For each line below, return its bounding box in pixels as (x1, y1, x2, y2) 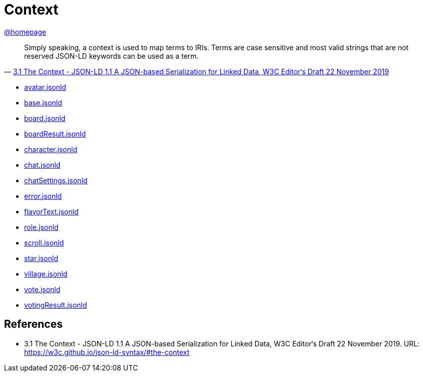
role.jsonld (24, 222, 59, 231)
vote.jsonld (24, 285, 61, 294)
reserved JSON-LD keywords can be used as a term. (24, 51, 199, 60)
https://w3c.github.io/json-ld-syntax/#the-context (24, 347, 189, 356)
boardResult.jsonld (24, 129, 86, 138)
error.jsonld (24, 191, 62, 200)
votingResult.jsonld (24, 300, 87, 309)
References (4, 318, 63, 331)
